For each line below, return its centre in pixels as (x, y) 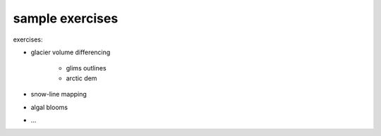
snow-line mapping (59, 94)
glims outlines (86, 68)
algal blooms (49, 107)
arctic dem (81, 78)
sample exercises (66, 18)
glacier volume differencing (71, 52)
